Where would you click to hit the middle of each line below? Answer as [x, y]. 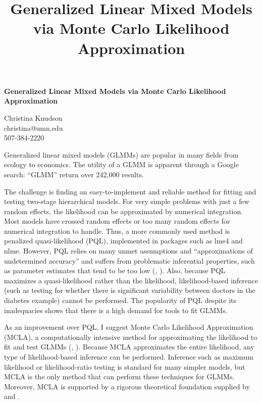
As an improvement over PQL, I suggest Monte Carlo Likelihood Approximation [129, 327]
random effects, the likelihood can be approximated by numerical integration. [124, 211]
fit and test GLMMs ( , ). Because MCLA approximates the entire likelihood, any [129, 347]
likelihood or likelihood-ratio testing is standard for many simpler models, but [125, 366]
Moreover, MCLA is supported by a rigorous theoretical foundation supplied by [127, 386]
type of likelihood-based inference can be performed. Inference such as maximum [129, 357]
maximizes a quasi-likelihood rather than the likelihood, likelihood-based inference [131, 280]
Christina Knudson [33, 117]
